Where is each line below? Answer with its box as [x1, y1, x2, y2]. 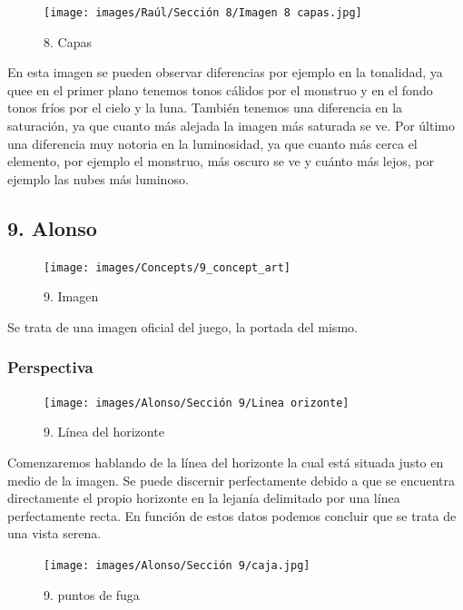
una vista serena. [7, 524, 102, 543]
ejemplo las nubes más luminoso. [7, 169, 189, 188]
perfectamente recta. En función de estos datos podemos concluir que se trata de [7, 506, 457, 525]
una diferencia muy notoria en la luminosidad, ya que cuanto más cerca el [7, 133, 418, 152]
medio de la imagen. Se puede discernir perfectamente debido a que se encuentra [7, 470, 455, 489]
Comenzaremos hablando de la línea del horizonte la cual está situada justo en [7, 452, 444, 471]
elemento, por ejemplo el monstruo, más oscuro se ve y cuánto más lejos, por [7, 152, 434, 171]
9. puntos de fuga [44, 585, 140, 604]
